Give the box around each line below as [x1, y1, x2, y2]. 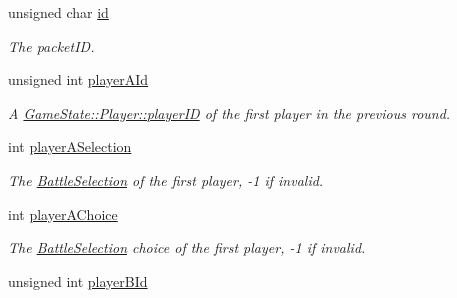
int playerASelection [8, 136, 132, 157]
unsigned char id [8, 2, 109, 22]
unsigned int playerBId [8, 270, 148, 291]
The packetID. [8, 35, 95, 56]
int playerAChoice [8, 203, 118, 224]
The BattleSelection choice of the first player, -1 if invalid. [8, 237, 366, 258]
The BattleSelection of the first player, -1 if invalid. [8, 169, 324, 190]
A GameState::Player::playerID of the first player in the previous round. [8, 102, 451, 123]
